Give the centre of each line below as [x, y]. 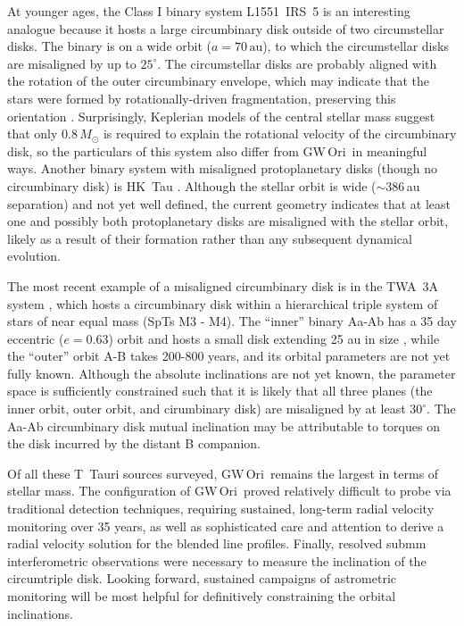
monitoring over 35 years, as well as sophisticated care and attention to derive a [226, 526]
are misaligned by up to [72, 63]
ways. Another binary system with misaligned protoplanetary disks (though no [223, 168]
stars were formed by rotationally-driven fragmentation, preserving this [202, 98]
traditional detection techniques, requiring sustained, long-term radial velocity [221, 509]
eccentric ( [36, 338]
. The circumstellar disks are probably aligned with [297, 63]
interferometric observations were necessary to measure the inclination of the [217, 560]
